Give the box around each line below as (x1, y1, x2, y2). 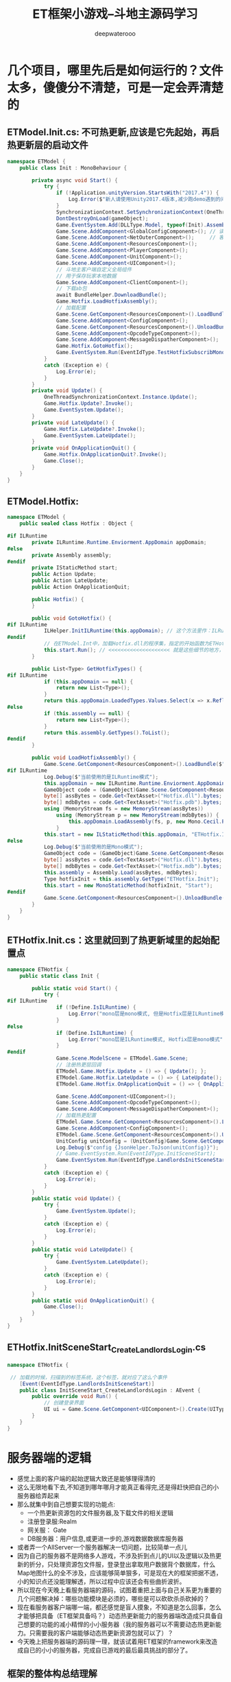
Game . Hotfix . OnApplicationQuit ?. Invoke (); (43, 451, 167, 458)
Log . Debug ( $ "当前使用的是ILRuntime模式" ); (43, 773, 159, 780)
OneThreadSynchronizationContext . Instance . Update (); (43, 394, 197, 401)
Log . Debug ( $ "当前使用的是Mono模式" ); (43, 843, 144, 851)
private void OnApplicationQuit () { (32, 445, 136, 452)
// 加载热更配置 (56, 1112, 97, 1119)
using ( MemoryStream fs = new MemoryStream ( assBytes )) (43, 806, 204, 813)
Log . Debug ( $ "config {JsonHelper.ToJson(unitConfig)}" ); (56, 1144, 219, 1151)
